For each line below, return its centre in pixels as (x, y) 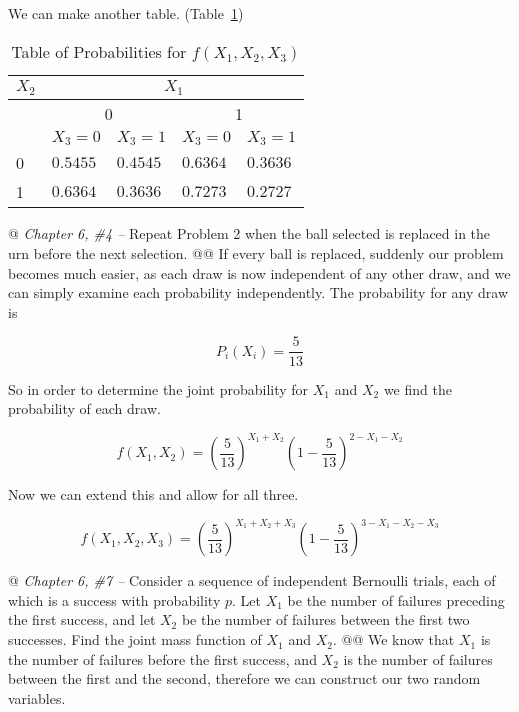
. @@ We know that (393, 639)
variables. (37, 697)
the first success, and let (82, 619)
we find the (417, 388)
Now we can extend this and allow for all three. (153, 494)
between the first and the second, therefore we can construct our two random (244, 678)
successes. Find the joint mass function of (135, 639)
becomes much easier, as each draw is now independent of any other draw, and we (259, 272)
